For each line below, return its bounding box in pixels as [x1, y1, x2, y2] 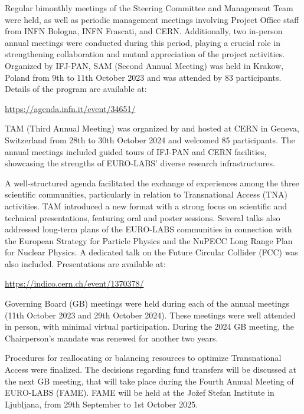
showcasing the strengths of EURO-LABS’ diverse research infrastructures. [5, 157, 275, 169]
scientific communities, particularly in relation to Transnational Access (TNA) [5, 188, 287, 201]
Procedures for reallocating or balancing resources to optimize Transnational [5, 351, 282, 364]
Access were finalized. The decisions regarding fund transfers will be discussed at [5, 363, 296, 376]
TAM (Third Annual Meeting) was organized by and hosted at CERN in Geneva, [5, 122, 299, 134]
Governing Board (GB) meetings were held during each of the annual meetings [5, 297, 289, 310]
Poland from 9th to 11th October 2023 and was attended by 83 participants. [5, 71, 282, 83]
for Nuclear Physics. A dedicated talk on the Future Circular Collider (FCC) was [5, 246, 298, 258]
